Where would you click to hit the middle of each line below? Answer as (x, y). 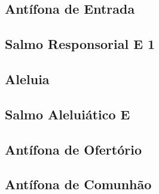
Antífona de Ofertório (73, 149)
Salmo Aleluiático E (68, 114)
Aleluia (27, 78)
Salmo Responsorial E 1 (80, 44)
